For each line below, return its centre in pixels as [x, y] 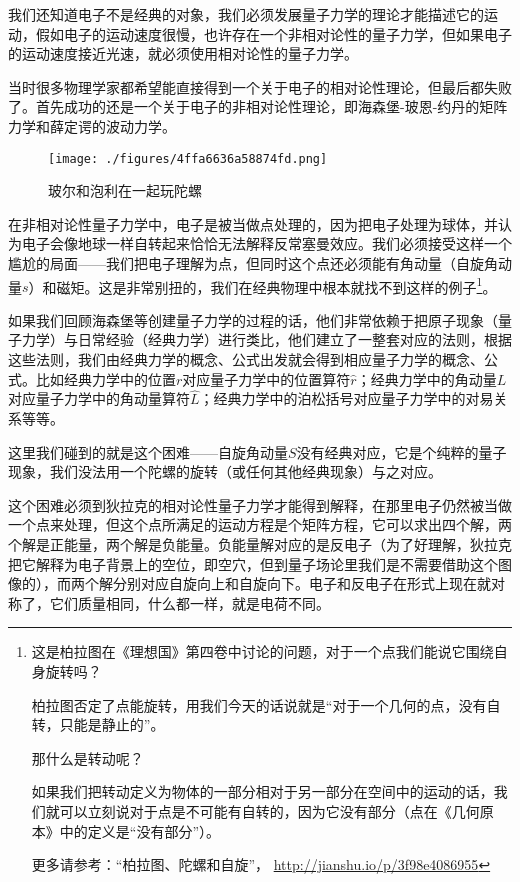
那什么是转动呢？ [87, 757]
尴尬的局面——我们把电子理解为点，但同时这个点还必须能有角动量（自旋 [246, 263]
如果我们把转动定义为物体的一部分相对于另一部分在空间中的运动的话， [262, 791]
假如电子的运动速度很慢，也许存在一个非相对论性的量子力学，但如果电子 [273, 33]
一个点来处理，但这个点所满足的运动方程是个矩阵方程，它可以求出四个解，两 [260, 524]
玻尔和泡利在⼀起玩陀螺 [125, 190]
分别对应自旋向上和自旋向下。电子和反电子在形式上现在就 [301, 583]
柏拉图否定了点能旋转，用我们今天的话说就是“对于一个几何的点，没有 [259, 704]
